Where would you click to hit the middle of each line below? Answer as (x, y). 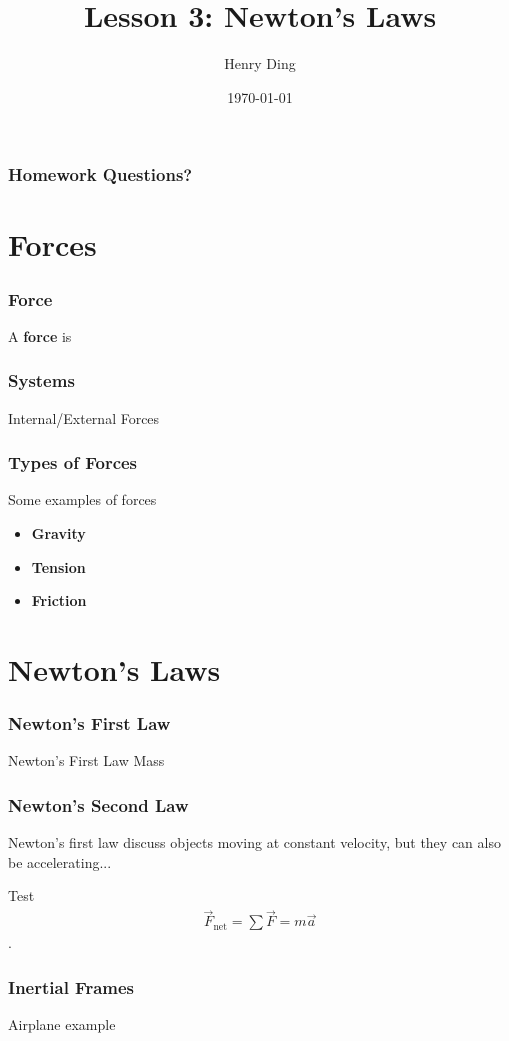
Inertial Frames (71, 986)
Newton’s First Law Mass (86, 760)
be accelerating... (60, 861)
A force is (40, 335)
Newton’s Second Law (98, 804)
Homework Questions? (100, 174)
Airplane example (62, 1024)
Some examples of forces (82, 499)
